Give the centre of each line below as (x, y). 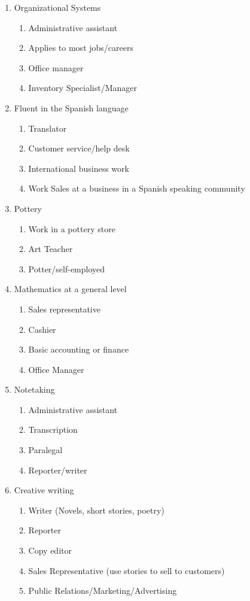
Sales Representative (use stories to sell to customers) (126, 570)
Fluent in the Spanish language (71, 107)
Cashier (42, 329)
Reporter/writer (58, 470)
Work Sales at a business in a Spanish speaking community (137, 188)
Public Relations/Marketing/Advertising (103, 591)
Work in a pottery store (72, 228)
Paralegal (45, 450)
